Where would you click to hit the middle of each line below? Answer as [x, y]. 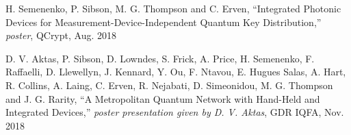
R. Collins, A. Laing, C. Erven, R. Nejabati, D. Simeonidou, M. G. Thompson [169, 85]
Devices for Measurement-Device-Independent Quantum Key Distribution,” [164, 22]
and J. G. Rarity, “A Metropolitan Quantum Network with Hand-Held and [163, 98]
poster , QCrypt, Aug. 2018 [61, 35]
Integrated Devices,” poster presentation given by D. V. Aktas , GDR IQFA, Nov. [175, 112]
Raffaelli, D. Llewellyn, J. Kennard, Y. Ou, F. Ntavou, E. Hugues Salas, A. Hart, [176, 72]
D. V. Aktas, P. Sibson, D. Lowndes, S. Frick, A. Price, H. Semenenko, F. [160, 58]
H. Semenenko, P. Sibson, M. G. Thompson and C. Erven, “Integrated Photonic [173, 8]
